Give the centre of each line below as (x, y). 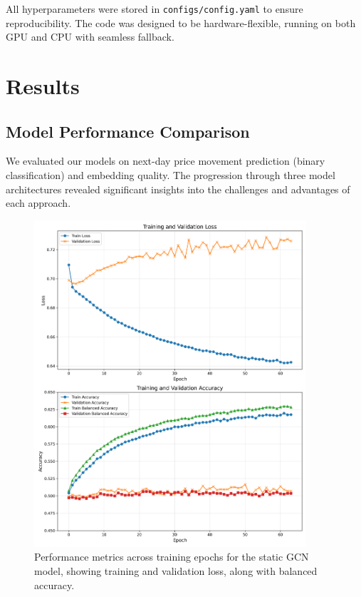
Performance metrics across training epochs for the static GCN (172, 557)
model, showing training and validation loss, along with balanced (176, 571)
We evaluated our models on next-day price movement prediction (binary (166, 161)
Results (43, 86)
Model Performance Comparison (128, 131)
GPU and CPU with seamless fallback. (90, 37)
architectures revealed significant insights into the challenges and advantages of (178, 189)
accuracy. (54, 585)
